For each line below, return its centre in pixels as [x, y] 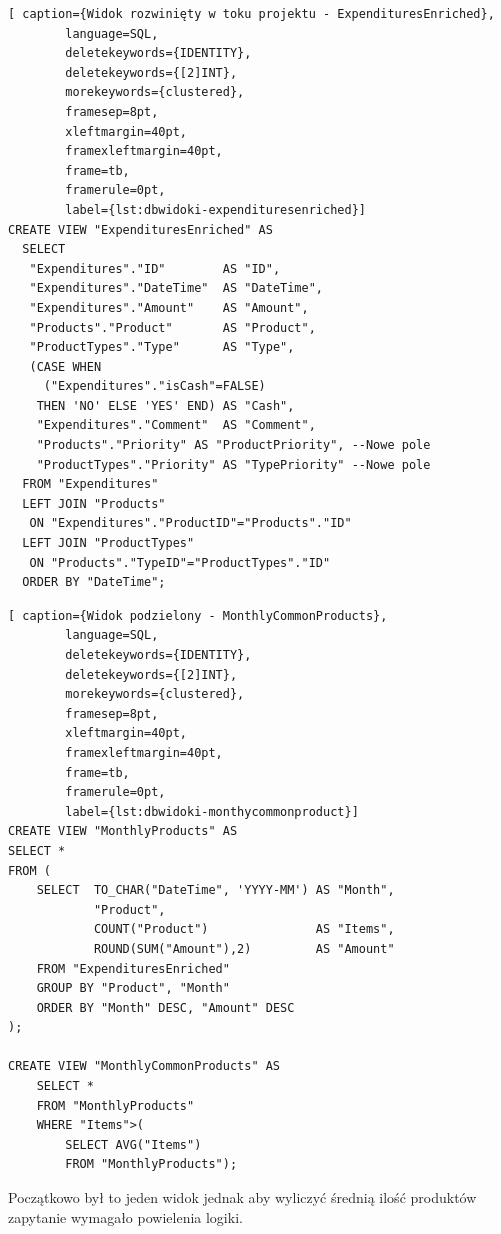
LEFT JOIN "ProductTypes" [108, 543]
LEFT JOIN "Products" [94, 503]
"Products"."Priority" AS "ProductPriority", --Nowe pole [233, 445]
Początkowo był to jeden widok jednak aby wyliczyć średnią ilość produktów [242, 1197]
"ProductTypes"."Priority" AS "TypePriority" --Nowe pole [233, 464]
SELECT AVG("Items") [133, 1144]
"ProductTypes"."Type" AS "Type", [162, 347]
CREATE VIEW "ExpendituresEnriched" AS [140, 229]
